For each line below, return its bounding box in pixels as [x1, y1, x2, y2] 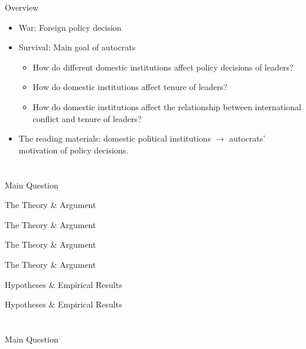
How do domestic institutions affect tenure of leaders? [32, 81, 227, 93]
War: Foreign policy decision [18, 21, 122, 33]
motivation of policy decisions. [18, 143, 129, 156]
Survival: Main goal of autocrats [18, 41, 136, 53]
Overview [5, 1, 39, 13]
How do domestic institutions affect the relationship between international [32, 100, 301, 113]
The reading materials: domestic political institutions [18, 132, 211, 145]
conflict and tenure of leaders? [32, 112, 142, 124]
